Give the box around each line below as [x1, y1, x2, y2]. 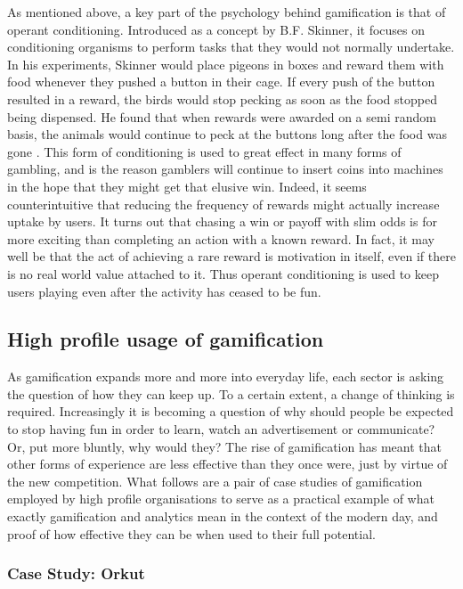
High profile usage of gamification [7, 325, 324, 353]
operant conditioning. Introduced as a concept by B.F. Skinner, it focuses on [7, 20, 425, 38]
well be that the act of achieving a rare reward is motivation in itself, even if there [7, 247, 456, 266]
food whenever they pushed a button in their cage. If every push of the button [7, 72, 435, 91]
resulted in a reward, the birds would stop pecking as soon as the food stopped [7, 89, 437, 108]
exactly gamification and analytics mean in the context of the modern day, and [7, 507, 438, 526]
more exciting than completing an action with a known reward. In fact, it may [7, 229, 435, 248]
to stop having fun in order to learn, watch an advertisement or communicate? [7, 420, 435, 438]
